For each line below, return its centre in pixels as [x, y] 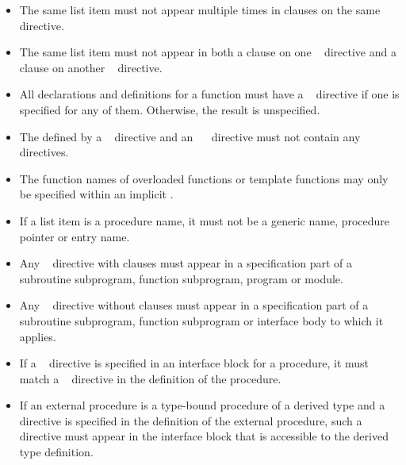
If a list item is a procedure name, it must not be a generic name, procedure [205, 220]
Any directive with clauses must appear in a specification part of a [186, 263]
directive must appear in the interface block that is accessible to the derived [204, 436]
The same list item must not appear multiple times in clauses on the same [200, 10]
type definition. [56, 452]
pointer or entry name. [75, 236]
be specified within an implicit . [96, 194]
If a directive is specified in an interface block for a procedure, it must [194, 363]
